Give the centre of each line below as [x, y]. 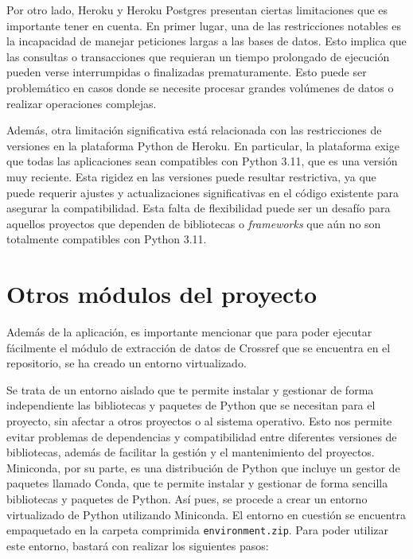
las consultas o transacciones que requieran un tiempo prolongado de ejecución [198, 56]
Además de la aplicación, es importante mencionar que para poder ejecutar [189, 332]
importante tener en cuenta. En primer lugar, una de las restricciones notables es [204, 25]
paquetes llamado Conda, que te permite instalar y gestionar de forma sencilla [197, 483]
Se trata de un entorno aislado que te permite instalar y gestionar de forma [190, 389]
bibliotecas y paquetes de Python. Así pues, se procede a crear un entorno [187, 498]
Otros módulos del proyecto [162, 294]
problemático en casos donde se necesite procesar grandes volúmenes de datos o [200, 87]
